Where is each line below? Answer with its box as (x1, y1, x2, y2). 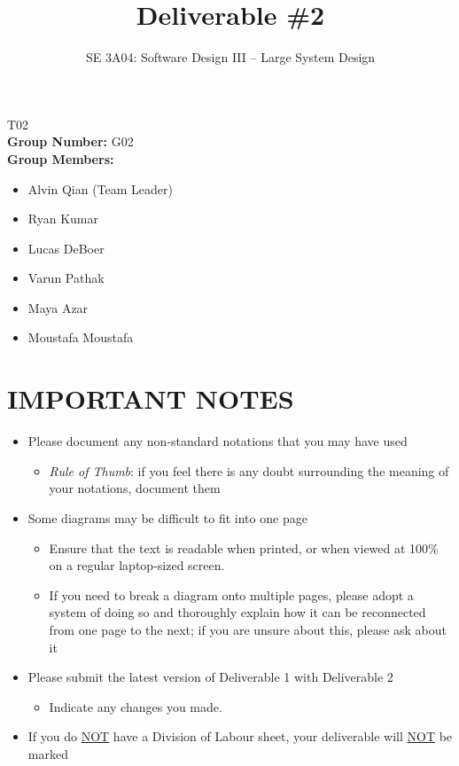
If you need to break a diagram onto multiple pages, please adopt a (49, 585, 414, 604)
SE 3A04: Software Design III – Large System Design (85, 48, 376, 66)
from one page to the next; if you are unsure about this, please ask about (49, 620, 447, 638)
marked (27, 744, 68, 762)
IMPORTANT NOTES (7, 380, 294, 417)
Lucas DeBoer (27, 238, 105, 257)
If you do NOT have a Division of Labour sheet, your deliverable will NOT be (27, 727, 453, 746)
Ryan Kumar (27, 209, 98, 228)
